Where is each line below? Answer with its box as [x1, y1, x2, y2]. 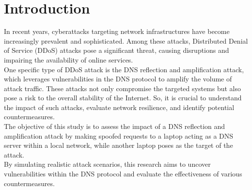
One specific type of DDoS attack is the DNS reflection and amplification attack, [4, 64, 244, 74]
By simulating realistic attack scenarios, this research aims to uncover [4, 159, 211, 169]
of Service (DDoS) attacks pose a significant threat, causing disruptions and [4, 45, 229, 55]
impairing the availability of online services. [4, 54, 133, 64]
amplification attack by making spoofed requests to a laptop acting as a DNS [4, 130, 234, 141]
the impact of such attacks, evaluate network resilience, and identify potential [4, 102, 235, 112]
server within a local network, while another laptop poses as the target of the [4, 140, 233, 150]
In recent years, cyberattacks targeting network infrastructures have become [4, 26, 230, 36]
